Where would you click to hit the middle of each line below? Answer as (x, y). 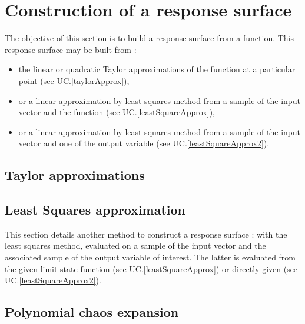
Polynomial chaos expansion (92, 312)
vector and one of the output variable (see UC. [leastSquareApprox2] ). (144, 143)
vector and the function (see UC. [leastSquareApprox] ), (117, 112)
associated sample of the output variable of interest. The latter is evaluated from (150, 257)
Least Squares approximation (95, 210)
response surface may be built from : (71, 49)
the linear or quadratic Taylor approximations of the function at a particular (157, 69)
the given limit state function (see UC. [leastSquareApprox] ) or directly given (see (151, 268)
